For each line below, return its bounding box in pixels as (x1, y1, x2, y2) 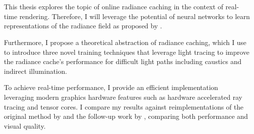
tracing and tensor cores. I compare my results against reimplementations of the (4, 101, 244, 112)
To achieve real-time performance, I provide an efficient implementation (4, 82, 218, 92)
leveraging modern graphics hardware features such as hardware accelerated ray (4, 91, 242, 102)
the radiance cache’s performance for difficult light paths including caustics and (4, 56, 242, 67)
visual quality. (4, 120, 46, 131)
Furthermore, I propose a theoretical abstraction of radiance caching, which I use (4, 37, 247, 47)
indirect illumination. (4, 66, 67, 76)
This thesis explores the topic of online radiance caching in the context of (4, 1, 224, 12)
